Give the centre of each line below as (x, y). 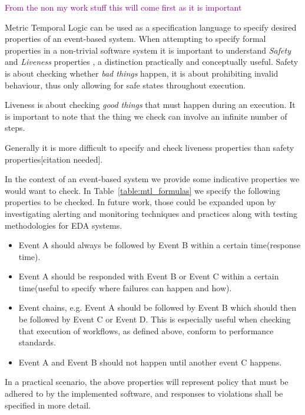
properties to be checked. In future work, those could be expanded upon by (140, 202)
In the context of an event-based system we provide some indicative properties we (152, 179)
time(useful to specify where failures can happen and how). (125, 287)
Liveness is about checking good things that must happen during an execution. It (150, 105)
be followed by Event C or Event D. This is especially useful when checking (155, 319)
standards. (37, 342)
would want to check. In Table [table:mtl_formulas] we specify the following (142, 190)
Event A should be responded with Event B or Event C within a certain (149, 276)
